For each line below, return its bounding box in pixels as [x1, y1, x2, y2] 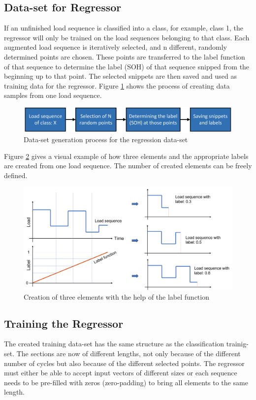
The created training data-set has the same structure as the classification [4, 338, 224, 349]
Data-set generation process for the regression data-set [24, 134, 188, 145]
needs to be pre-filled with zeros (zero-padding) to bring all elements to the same [4, 377, 248, 387]
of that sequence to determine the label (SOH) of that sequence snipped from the [4, 61, 250, 71]
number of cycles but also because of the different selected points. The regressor [4, 358, 245, 368]
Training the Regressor [4, 315, 124, 331]
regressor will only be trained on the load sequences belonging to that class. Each [4, 32, 250, 42]
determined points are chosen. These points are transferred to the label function [4, 51, 245, 62]
